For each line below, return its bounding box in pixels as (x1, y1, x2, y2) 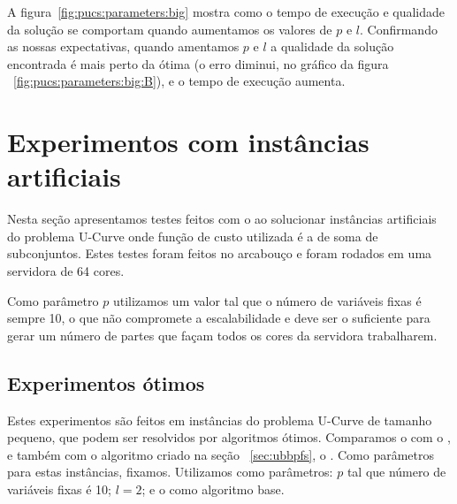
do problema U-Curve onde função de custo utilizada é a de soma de (7, 226, 378, 245)
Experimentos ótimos (7, 369, 205, 396)
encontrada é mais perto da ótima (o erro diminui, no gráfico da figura (7, 54, 389, 73)
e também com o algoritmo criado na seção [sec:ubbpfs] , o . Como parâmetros (7, 445, 435, 463)
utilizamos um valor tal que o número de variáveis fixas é (112, 291, 422, 309)
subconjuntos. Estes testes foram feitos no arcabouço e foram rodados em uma (7, 244, 432, 263)
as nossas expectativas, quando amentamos (7, 37, 240, 56)
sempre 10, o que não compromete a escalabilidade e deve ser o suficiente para (7, 309, 430, 327)
